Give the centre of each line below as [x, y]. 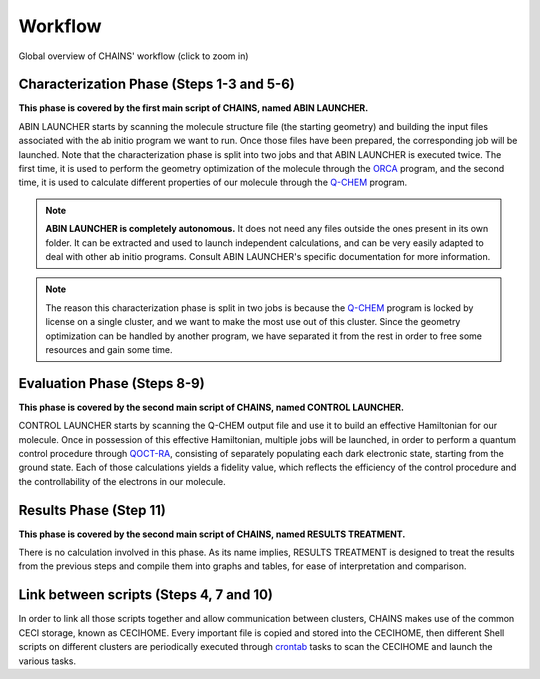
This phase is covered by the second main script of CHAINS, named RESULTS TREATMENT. [212, 534]
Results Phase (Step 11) [92, 510]
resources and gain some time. [109, 349]
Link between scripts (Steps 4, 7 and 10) [146, 595]
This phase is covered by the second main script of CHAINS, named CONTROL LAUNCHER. [211, 407]
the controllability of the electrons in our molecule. [122, 481]
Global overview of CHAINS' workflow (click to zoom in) [133, 56]
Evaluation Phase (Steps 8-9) [111, 383]
